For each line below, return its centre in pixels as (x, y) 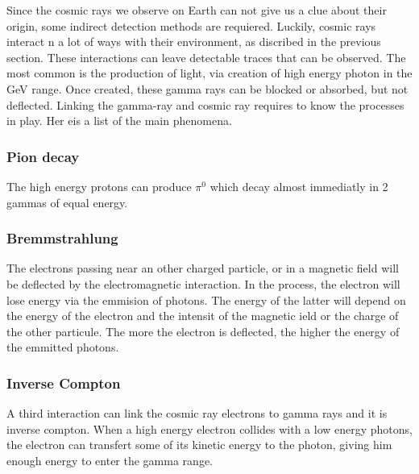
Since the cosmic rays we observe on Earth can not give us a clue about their (197, 10)
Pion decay (43, 156)
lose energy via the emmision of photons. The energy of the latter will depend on (206, 299)
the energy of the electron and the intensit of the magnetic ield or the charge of (203, 316)
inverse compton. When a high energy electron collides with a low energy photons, (209, 428)
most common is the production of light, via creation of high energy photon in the (209, 73)
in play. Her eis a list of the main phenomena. (119, 121)
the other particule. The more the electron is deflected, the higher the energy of (203, 331)
